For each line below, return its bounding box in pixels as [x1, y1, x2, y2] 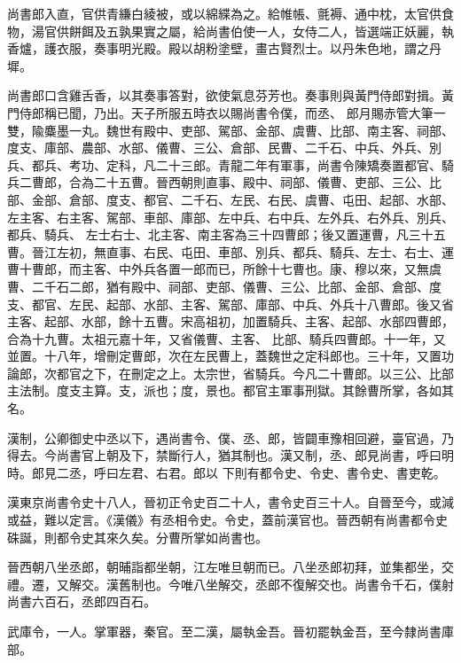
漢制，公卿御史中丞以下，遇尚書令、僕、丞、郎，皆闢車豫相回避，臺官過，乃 [7, 428, 454, 447]
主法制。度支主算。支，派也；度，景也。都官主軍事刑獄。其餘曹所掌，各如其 [7, 381, 454, 400]
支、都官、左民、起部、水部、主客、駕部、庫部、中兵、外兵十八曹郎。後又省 [7, 294, 454, 313]
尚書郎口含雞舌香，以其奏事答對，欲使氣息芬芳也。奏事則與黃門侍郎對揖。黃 [7, 86, 454, 105]
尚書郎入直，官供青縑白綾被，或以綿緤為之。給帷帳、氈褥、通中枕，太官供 [7, 4, 441, 22]
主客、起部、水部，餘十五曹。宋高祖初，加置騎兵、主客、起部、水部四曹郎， [7, 312, 454, 331]
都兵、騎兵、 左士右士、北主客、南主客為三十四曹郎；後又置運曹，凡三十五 [7, 225, 446, 244]
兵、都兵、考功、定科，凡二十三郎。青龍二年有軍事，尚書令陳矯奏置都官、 [7, 155, 441, 174]
